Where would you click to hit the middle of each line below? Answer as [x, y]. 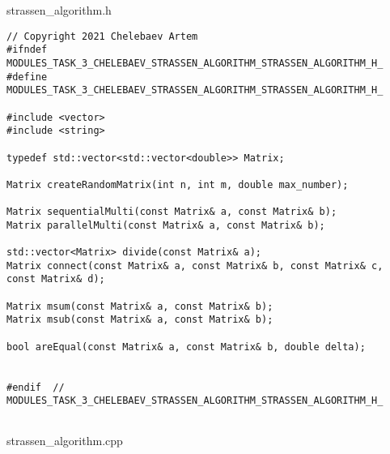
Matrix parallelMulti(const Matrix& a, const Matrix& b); [166, 225]
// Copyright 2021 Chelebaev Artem [102, 36]
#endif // [36, 387]
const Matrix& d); [56, 279]
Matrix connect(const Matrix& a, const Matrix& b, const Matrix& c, [195, 266]
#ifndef [27, 50]
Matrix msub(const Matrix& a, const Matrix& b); [140, 320]
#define [27, 77]
